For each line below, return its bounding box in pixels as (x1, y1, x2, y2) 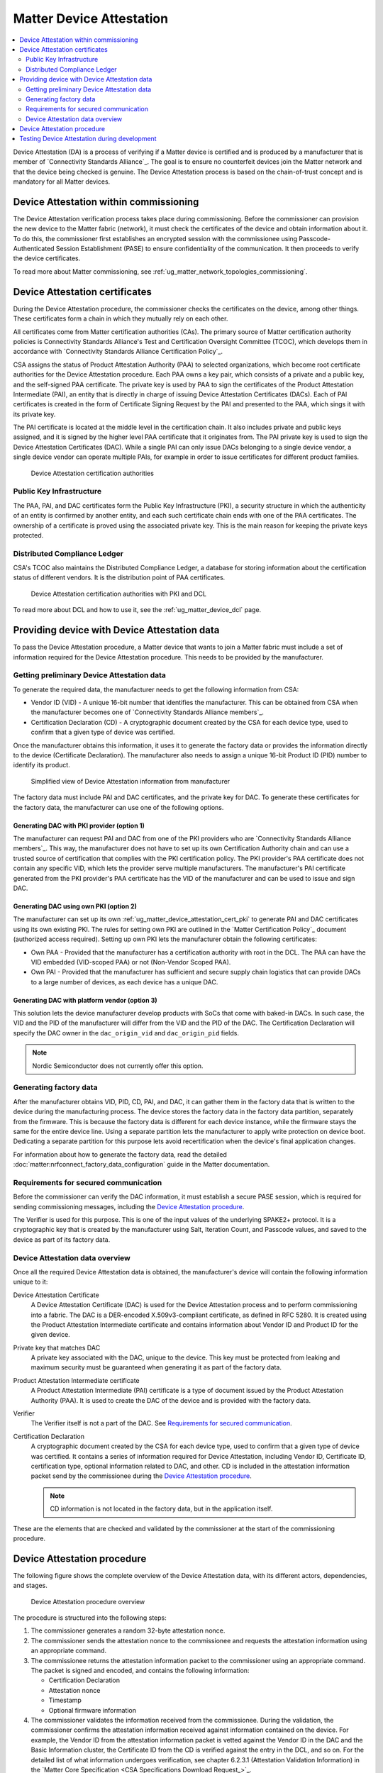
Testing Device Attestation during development (19, 135, 157, 143)
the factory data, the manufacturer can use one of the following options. (13, 803, 224, 811)
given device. (30, 1330, 70, 1339)
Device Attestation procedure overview (30, 1597, 145, 1606)
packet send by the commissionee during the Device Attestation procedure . (30, 1472, 252, 1480)
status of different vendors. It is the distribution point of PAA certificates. (13, 573, 226, 582)
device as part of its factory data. (13, 1235, 111, 1244)
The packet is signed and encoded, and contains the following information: (30, 1666, 250, 1674)
